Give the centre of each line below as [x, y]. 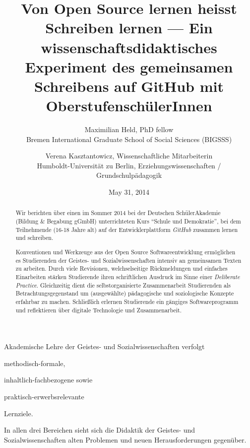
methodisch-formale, [35, 363]
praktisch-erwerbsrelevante [44, 396]
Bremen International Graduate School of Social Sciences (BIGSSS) [129, 139]
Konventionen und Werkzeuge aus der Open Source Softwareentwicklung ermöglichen [125, 252]
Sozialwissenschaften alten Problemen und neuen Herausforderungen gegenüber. [125, 439]
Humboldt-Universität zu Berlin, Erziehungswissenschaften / [129, 165]
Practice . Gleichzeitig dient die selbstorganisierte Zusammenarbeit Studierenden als [123, 285]
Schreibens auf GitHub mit [129, 86]
